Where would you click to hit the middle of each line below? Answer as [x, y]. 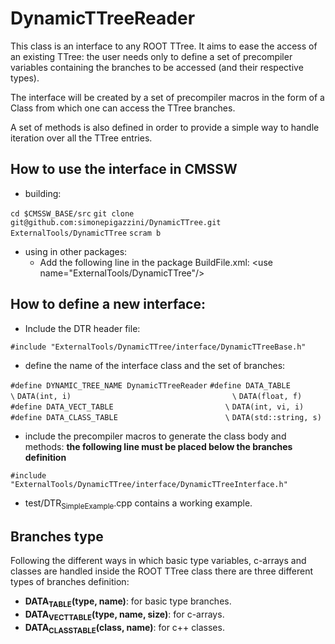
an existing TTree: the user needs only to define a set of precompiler [151, 56]
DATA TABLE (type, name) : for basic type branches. [128, 602]
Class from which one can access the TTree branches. [123, 108]
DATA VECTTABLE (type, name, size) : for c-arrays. [124, 615]
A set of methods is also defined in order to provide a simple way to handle [165, 127]
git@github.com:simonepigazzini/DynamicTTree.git [116, 222]
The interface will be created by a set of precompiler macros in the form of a [167, 97]
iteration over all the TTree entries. [81, 138]
